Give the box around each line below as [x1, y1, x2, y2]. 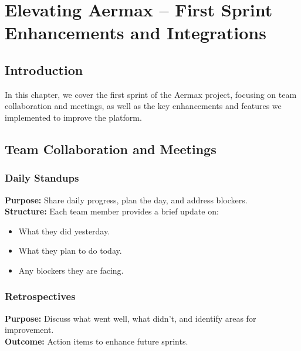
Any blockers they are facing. [18, 264, 124, 276]
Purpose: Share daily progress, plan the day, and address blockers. [5, 193, 248, 206]
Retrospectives [5, 289, 76, 304]
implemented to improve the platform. [5, 111, 142, 123]
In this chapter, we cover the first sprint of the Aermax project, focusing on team [5, 88, 297, 100]
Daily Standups [5, 171, 79, 185]
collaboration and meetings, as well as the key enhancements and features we [5, 100, 282, 112]
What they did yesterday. [18, 224, 110, 237]
